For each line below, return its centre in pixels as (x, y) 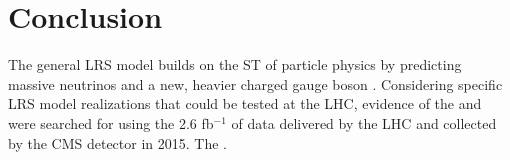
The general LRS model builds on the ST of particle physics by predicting (235, 64)
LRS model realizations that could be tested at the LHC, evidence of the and (245, 103)
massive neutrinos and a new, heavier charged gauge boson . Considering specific (255, 83)
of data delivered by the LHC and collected (364, 122)
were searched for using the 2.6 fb (111, 122)
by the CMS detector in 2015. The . (117, 142)
